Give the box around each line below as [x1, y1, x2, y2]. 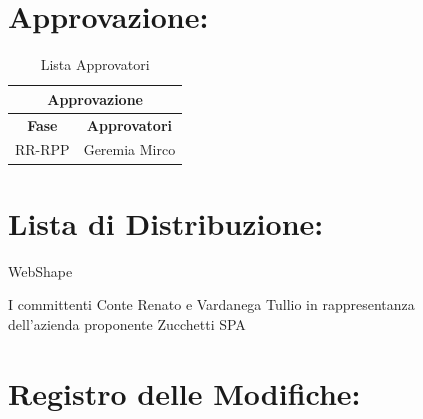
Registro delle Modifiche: [8, 372, 361, 413]
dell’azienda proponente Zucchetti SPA [8, 313, 246, 334]
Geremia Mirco [83, 139, 176, 160]
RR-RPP [15, 139, 70, 160]
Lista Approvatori [40, 54, 150, 75]
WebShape [8, 260, 73, 281]
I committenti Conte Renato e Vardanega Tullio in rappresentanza [8, 294, 415, 315]
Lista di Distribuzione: [8, 202, 324, 243]
